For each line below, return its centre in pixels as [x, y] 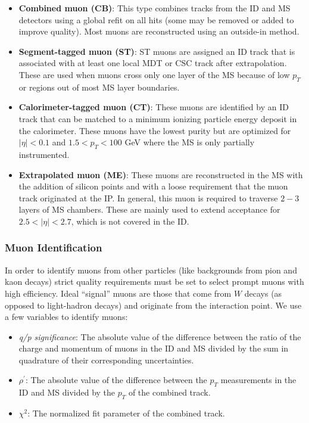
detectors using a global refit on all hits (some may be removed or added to [156, 19]
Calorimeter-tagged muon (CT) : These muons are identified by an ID [154, 107]
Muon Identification [54, 248]
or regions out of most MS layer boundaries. [99, 87]
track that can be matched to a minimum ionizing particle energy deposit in [158, 118]
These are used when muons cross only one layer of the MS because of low [154, 74]
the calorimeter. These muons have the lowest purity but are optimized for [155, 130]
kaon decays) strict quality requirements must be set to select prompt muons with [154, 282]
